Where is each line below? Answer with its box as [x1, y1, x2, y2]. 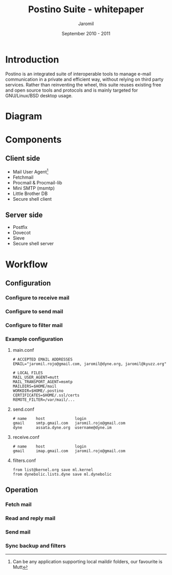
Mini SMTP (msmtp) [12, 185, 55, 191]
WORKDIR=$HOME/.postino [12, 388, 64, 393]
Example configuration [5, 335, 63, 343]
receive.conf [12, 434, 40, 440]
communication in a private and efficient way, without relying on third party [5, 76, 164, 82]
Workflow [5, 259, 48, 270]
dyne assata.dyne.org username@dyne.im [12, 425, 112, 430]
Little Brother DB [12, 190, 48, 197]
